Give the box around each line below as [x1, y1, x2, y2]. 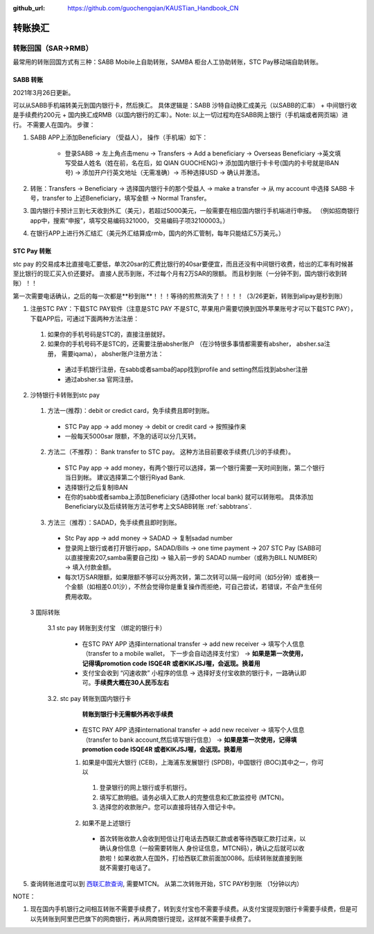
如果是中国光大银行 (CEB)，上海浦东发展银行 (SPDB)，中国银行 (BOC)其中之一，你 [82, 758, 318, 766]
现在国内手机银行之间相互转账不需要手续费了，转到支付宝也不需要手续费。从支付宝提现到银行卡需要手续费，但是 [30, 905, 352, 913]
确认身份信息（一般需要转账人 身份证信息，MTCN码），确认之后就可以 [99, 844, 299, 853]
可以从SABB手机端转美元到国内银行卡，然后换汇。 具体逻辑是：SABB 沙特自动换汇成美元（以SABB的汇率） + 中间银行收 [12, 101, 357, 109]
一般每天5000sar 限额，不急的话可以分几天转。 [64, 432, 200, 441]
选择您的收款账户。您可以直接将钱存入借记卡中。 [99, 803, 239, 811]
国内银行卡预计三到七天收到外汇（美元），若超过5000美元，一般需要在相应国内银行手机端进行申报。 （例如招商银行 [30, 207, 359, 215]
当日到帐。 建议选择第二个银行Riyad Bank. [64, 473, 186, 482]
